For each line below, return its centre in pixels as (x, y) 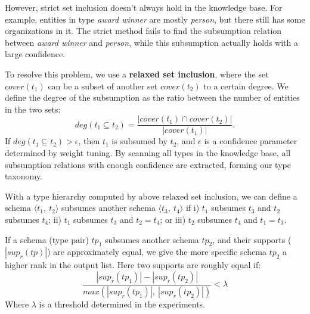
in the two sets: (33, 109)
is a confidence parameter (251, 141)
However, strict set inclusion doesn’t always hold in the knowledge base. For (144, 7)
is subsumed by (139, 141)
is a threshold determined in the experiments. (122, 304)
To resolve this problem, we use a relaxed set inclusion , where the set (137, 74)
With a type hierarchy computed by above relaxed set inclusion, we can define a (151, 196)
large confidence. (35, 54)
